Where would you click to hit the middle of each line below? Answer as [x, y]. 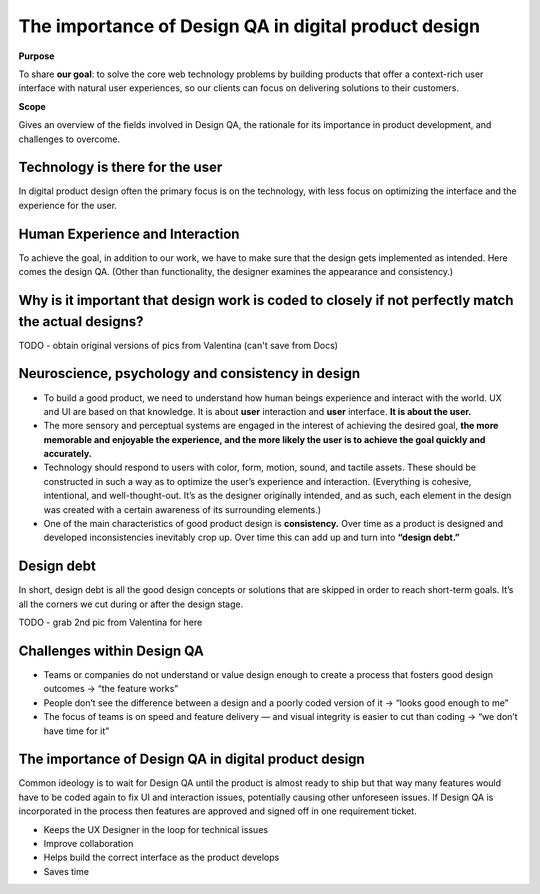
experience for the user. [68, 205]
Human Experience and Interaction [129, 233]
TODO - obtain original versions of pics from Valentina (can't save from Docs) [178, 345]
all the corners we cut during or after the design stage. [131, 604]
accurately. [67, 454]
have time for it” [76, 731]
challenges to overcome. [69, 139]
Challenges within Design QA [111, 650]
